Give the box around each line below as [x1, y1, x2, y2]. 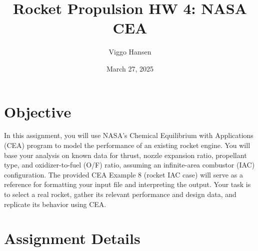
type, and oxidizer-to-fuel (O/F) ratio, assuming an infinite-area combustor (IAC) [4, 159, 255, 170]
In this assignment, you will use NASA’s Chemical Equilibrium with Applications [4, 130, 253, 140]
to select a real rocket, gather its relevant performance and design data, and [4, 189, 236, 199]
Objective [4, 101, 71, 121]
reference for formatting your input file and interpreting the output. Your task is [4, 179, 251, 189]
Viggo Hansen [108, 46, 151, 57]
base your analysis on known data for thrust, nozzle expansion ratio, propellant [4, 149, 247, 160]
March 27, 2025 [106, 63, 154, 73]
